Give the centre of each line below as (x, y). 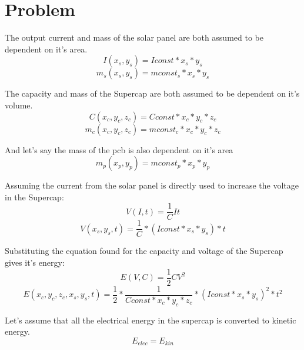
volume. (19, 105)
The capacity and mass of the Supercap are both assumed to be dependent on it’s (152, 93)
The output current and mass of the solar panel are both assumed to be (134, 37)
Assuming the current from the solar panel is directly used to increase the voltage (152, 185)
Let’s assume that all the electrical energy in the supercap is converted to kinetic (151, 320)
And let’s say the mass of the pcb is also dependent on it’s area (119, 149)
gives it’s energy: (35, 262)
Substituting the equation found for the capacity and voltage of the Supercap (144, 251)
